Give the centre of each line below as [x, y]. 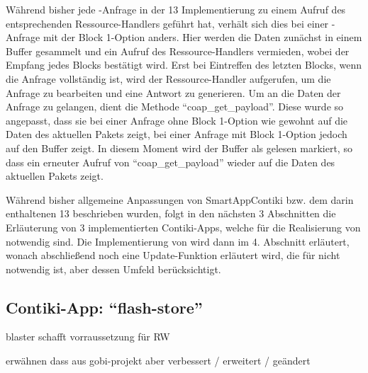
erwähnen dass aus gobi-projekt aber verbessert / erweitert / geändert [158, 361]
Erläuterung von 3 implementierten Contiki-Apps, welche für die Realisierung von [183, 227]
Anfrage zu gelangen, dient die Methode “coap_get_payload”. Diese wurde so [175, 107]
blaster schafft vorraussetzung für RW [88, 337]
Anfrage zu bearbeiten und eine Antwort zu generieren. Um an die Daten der [173, 92]
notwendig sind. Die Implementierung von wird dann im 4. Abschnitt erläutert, [178, 241]
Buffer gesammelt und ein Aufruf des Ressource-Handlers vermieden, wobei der [178, 51]
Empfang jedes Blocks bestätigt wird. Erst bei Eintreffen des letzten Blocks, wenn [184, 65]
